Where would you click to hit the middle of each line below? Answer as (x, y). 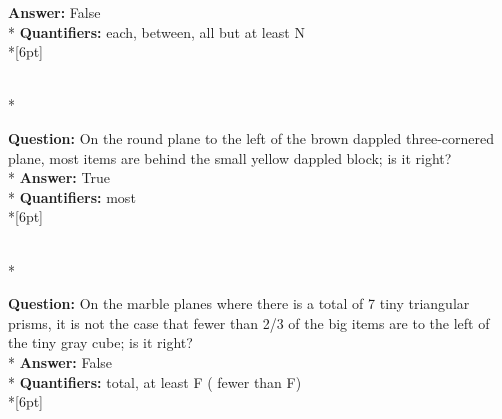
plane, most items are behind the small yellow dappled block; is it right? (230, 157)
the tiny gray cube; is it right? (100, 342)
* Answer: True (59, 177)
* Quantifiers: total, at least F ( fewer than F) (155, 381)
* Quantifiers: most (72, 196)
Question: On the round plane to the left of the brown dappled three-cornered (251, 137)
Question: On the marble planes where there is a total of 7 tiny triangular (239, 303)
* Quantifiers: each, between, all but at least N (156, 31)
